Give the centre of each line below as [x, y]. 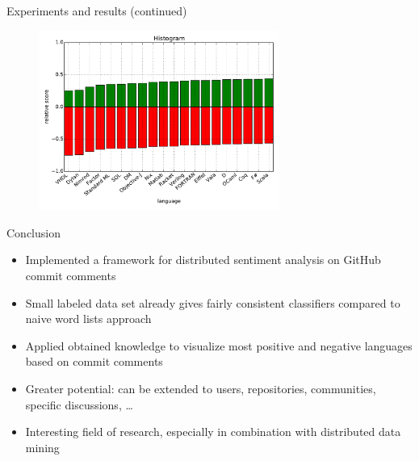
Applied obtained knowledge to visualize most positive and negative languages [219, 345]
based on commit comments [94, 361]
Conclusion [34, 232]
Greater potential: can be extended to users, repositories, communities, [201, 388]
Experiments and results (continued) [97, 10]
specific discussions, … [79, 404]
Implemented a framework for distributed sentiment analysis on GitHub [203, 260]
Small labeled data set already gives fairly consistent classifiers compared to [213, 302]
